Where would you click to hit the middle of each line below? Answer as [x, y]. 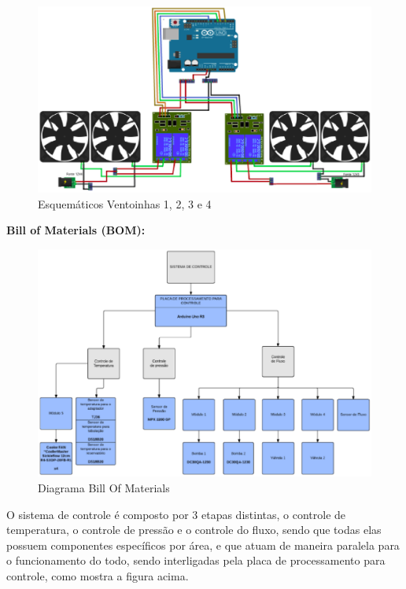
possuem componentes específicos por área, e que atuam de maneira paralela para [203, 545]
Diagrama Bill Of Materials [104, 488]
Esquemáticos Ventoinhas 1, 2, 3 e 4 [125, 203]
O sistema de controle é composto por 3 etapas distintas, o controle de [176, 514]
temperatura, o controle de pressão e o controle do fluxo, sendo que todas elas [194, 530]
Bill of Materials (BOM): [76, 230]
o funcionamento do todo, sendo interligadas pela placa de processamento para [196, 560]
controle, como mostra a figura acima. [98, 576]
